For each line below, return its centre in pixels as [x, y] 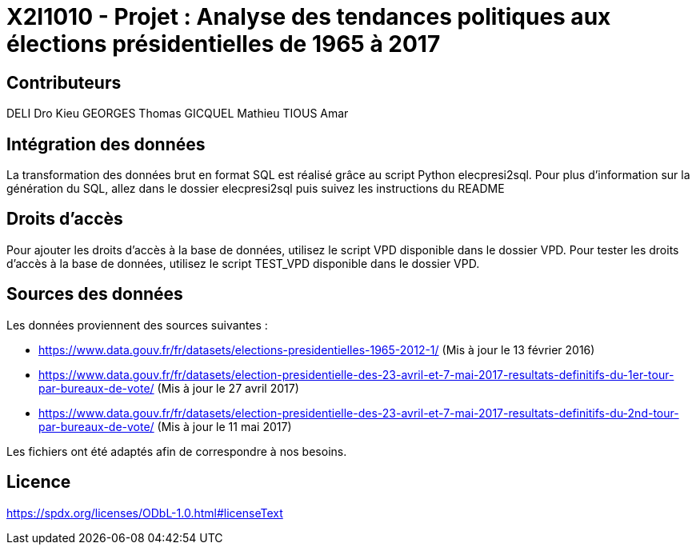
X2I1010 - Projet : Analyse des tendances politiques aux [309, 17]
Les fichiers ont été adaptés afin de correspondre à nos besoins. [177, 451]
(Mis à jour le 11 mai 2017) [224, 426]
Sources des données [95, 294]
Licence [39, 482]
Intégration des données [106, 144]
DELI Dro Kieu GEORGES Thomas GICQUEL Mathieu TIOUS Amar [178, 114]
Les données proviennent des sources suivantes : [137, 325]
